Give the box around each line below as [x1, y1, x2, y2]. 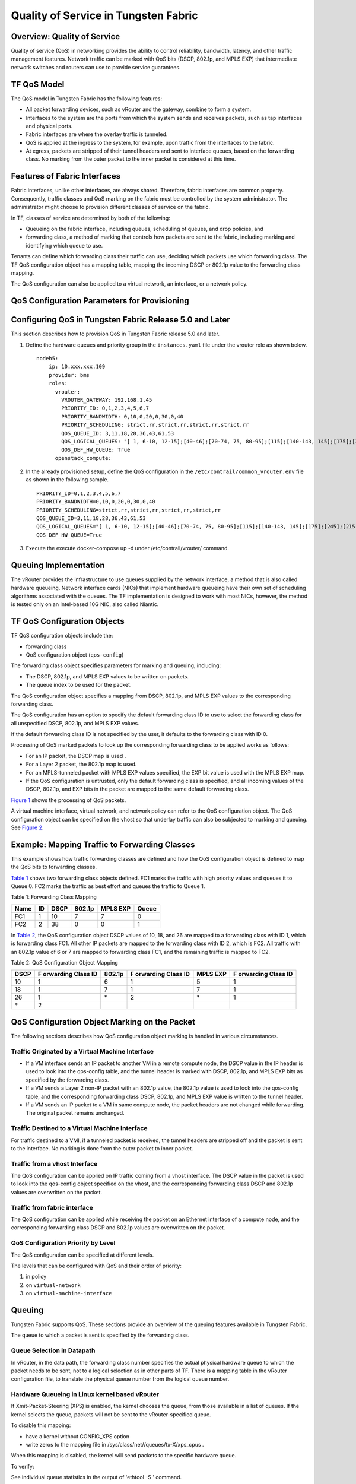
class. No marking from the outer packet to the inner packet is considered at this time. [26, 156, 236, 163]
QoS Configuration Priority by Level [11, 1239, 116, 1247]
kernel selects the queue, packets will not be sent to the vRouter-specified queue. [11, 1410, 211, 1418]
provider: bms [48, 372, 90, 378]
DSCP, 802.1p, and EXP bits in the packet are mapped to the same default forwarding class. [26, 785, 249, 792]
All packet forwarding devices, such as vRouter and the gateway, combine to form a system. [26, 106, 252, 113]
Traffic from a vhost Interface [11, 1159, 98, 1168]
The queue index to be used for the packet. [26, 681, 132, 689]
